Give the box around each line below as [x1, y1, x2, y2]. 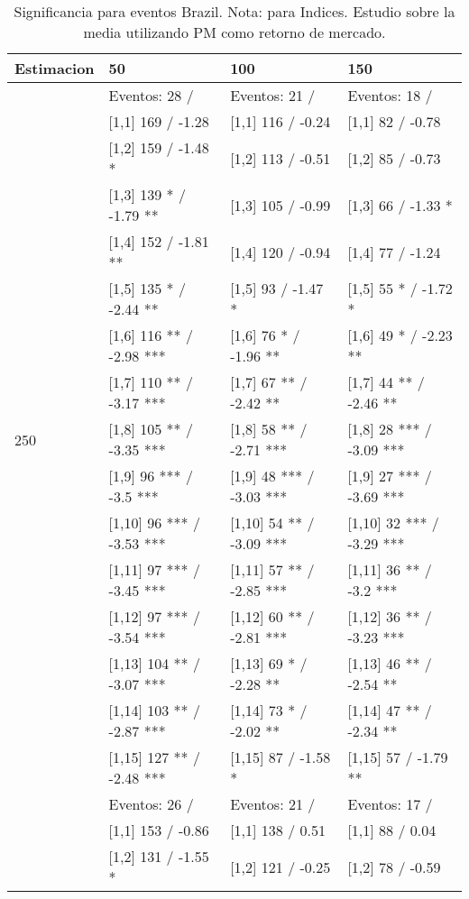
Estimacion [14, 58, 95, 78]
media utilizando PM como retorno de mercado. [83, 22, 386, 42]
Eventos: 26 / [108, 794, 194, 814]
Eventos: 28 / [108, 85, 194, 105]
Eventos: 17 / [347, 794, 433, 814]
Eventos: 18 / [347, 85, 433, 105]
